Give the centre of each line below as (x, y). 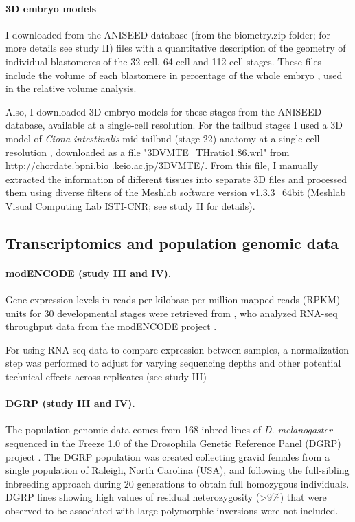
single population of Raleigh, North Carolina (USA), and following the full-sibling (177, 470)
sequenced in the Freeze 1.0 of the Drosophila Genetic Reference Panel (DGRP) (173, 443)
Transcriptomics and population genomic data (172, 242)
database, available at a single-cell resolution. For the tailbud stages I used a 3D (174, 125)
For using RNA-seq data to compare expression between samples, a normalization (177, 349)
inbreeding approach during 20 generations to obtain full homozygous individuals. (177, 483)
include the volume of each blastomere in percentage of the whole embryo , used (174, 75)
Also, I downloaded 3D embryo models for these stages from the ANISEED (164, 111)
